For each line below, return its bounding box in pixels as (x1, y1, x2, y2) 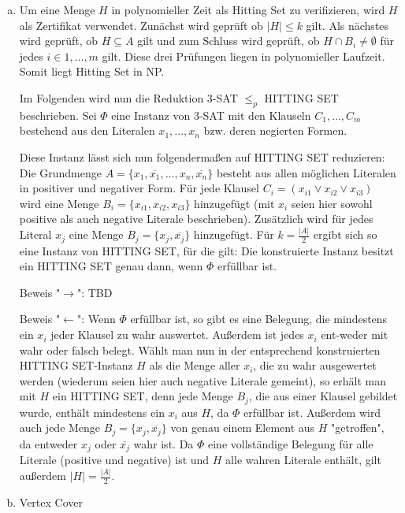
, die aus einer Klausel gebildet (248, 388, 398, 404)
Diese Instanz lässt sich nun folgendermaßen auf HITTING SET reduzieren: (19, 148, 385, 165)
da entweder (19, 435, 78, 452)
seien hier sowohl (291, 195, 373, 211)
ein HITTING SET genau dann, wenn (19, 258, 203, 274)
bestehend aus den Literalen (19, 122, 155, 139)
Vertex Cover (19, 494, 83, 511)
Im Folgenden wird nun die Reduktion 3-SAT (19, 89, 238, 106)
